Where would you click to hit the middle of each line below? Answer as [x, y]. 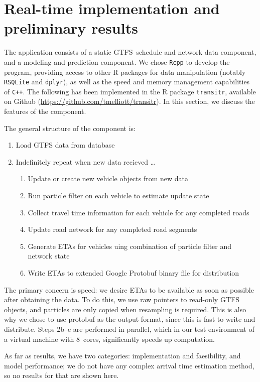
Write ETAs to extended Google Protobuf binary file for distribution [134, 273]
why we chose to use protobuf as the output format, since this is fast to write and [130, 319]
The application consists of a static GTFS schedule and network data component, [130, 52]
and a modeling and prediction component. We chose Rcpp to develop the [117, 61]
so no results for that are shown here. [61, 375]
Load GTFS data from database [65, 145]
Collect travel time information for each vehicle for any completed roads [139, 212]
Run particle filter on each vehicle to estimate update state [118, 196]
